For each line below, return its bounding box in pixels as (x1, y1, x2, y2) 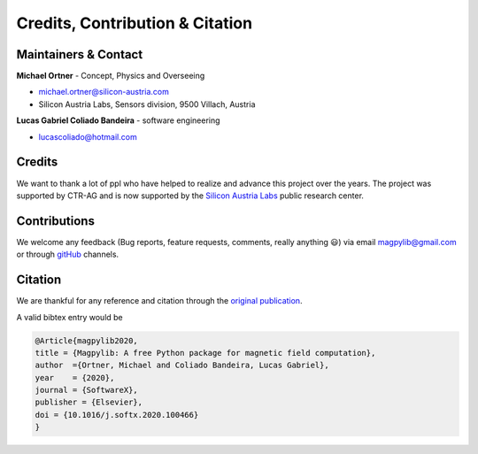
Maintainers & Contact (16, 47, 143, 62)
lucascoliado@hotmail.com (38, 131, 137, 142)
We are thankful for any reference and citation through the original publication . (16, 296, 303, 306)
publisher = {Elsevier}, (35, 397, 143, 407)
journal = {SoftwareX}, (35, 385, 139, 396)
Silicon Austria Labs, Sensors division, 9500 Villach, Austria (38, 98, 256, 110)
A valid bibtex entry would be (16, 312, 123, 322)
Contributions (16, 213, 95, 228)
